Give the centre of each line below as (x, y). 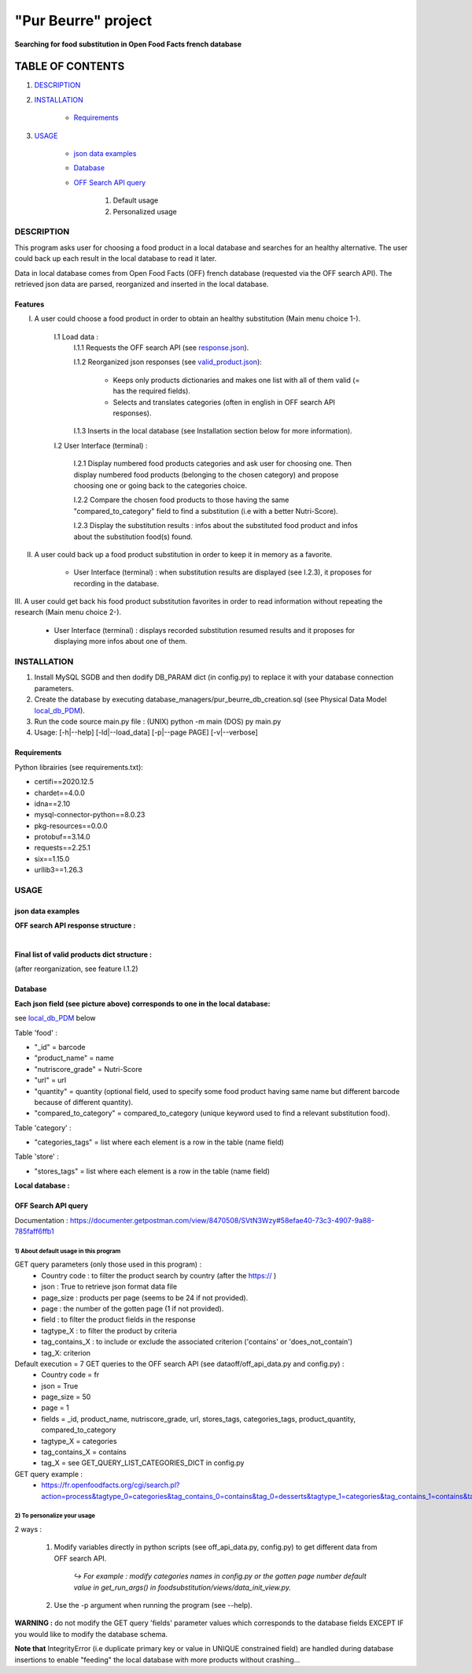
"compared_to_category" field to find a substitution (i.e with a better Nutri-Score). (206, 511)
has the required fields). (151, 391)
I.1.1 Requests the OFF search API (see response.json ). (161, 348)
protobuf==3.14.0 (62, 837)
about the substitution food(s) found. (133, 537)
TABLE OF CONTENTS (70, 67)
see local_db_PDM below (55, 1018)
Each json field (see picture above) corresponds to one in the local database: (142, 1003)
